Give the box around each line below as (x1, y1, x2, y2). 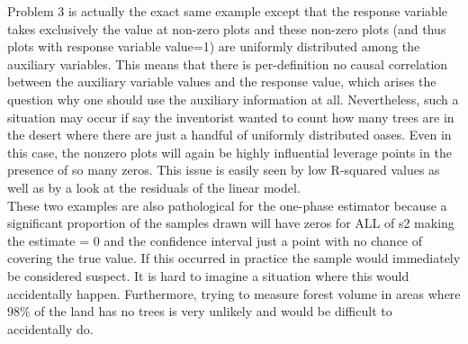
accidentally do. (7, 319, 94, 338)
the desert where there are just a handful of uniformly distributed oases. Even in (7, 125, 452, 144)
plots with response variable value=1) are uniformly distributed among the (7, 37, 420, 56)
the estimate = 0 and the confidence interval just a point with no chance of (7, 231, 423, 249)
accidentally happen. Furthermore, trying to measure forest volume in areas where (7, 284, 461, 303)
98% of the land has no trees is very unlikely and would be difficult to (7, 302, 392, 321)
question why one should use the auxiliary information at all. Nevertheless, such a (7, 89, 459, 108)
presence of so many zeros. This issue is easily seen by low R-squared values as (7, 160, 440, 179)
